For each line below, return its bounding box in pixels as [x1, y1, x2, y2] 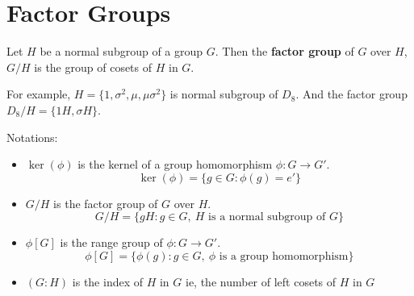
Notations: [6, 128, 58, 145]
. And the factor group [295, 85, 408, 102]
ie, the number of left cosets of [185, 273, 337, 290]
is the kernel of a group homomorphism [77, 156, 273, 173]
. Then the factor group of [215, 43, 354, 60]
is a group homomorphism [219, 250, 349, 262]
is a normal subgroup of [208, 211, 326, 223]
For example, [6, 85, 71, 102]
